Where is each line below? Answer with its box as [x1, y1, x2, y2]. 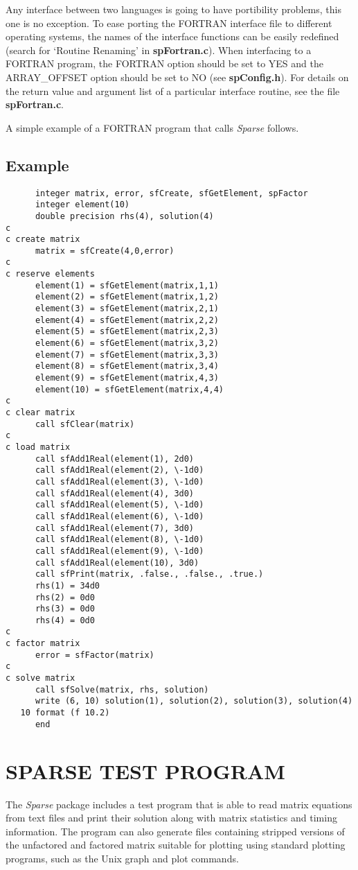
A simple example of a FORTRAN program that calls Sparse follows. [6, 120, 299, 134]
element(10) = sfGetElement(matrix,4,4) [35, 384, 224, 394]
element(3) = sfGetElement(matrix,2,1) [35, 304, 219, 314]
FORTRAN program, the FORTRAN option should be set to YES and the [6, 56, 323, 71]
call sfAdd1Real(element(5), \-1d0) [35, 500, 204, 510]
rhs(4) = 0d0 [35, 615, 95, 625]
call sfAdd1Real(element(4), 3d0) [35, 488, 195, 498]
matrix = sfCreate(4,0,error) [35, 245, 174, 256]
